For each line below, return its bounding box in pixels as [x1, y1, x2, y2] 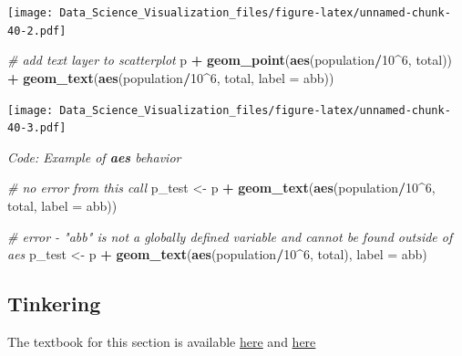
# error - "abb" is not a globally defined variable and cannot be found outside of [7, 226, 453, 246]
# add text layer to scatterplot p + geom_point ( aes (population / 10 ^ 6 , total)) [7, 50, 453, 69]
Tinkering [7, 289, 101, 318]
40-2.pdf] [7, 24, 67, 37]
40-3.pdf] [7, 121, 67, 135]
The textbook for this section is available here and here [7, 331, 316, 351]
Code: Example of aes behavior [7, 147, 181, 166]
